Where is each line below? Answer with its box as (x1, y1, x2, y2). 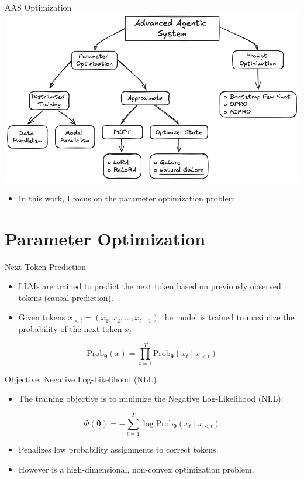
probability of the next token (18, 323, 122, 335)
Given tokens (18, 311, 65, 323)
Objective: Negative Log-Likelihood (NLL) (5, 372, 157, 385)
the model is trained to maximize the (161, 311, 295, 323)
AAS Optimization (5, 1, 72, 13)
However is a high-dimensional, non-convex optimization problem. (18, 463, 254, 475)
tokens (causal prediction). (18, 291, 113, 303)
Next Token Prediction (5, 260, 87, 272)
